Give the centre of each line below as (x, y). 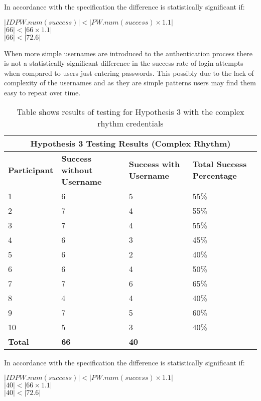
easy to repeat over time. (42, 92)
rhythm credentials (130, 123)
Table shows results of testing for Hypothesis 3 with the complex (130, 111)
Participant (31, 170)
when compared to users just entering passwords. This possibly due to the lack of (129, 73)
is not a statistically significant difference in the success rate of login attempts (124, 63)
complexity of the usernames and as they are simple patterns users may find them (130, 83)
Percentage (215, 176)
